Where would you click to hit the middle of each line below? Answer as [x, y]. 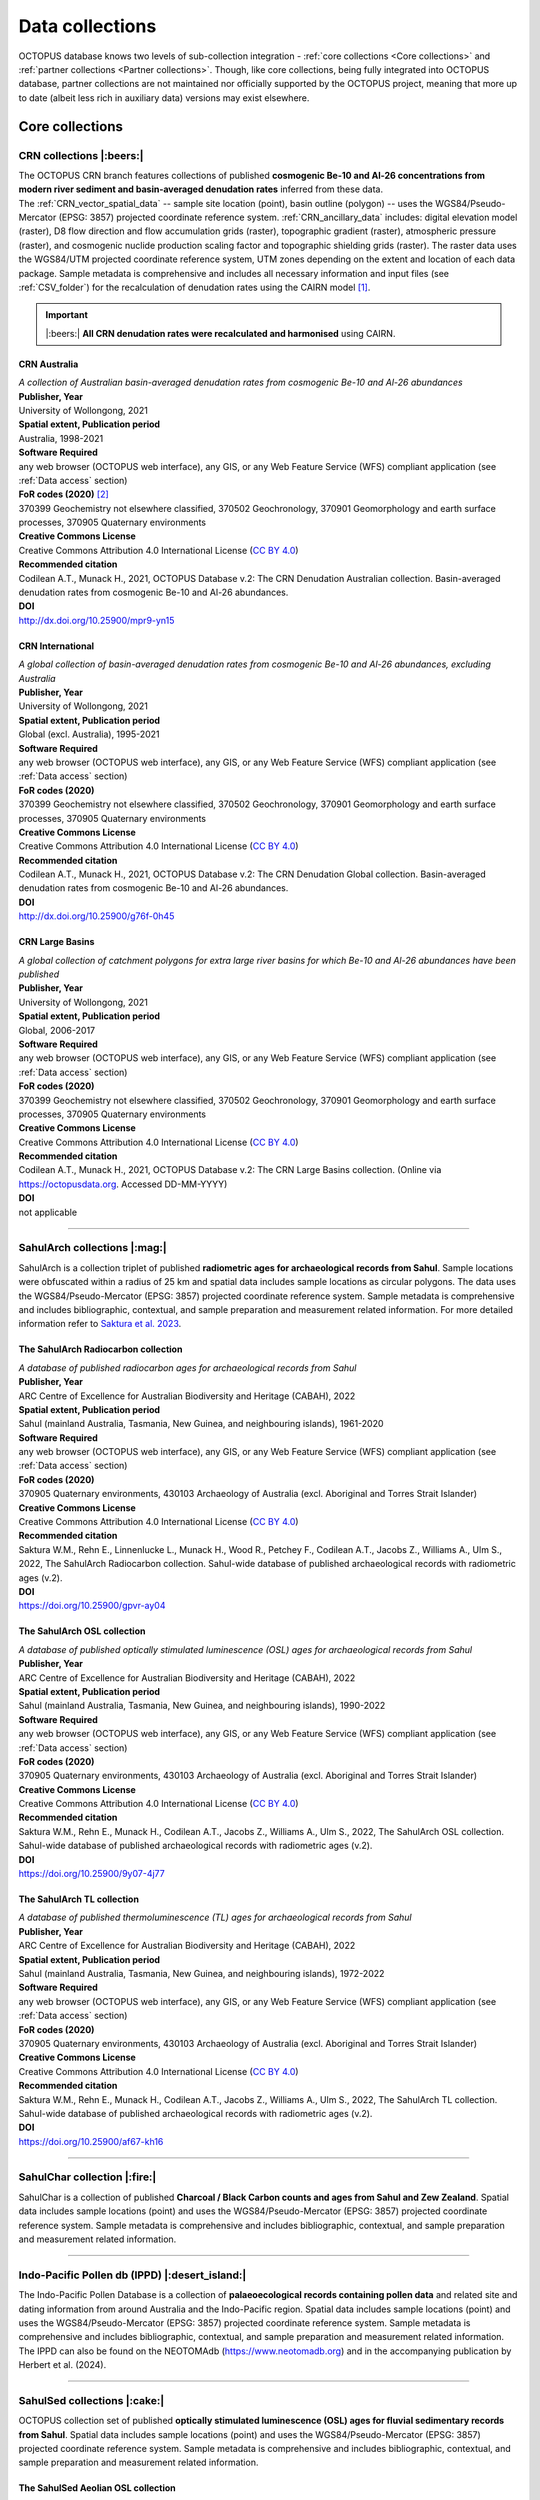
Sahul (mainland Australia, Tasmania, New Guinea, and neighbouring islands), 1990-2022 [202, 1706]
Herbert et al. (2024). [62, 2365]
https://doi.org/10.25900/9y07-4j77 [91, 1874]
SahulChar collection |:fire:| [87, 2177]
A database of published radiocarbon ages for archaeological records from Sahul [187, 1367]
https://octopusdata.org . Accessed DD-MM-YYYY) [123, 1184]
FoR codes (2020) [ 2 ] [63, 494]
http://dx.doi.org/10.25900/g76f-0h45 [96, 916]
